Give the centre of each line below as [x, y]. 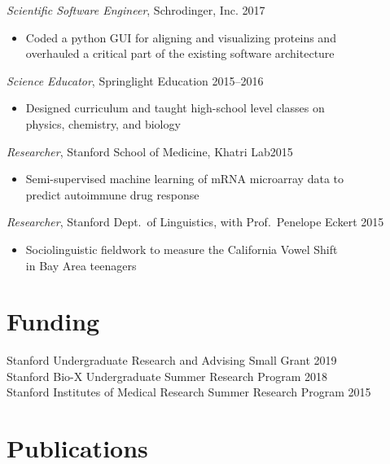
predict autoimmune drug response [112, 194]
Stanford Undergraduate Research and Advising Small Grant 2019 [172, 360]
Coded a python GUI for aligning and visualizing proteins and [181, 37]
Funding [53, 321]
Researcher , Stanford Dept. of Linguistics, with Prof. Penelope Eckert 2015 [195, 222]
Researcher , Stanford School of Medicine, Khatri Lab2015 [150, 151]
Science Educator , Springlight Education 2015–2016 [135, 80]
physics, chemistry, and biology [103, 123]
